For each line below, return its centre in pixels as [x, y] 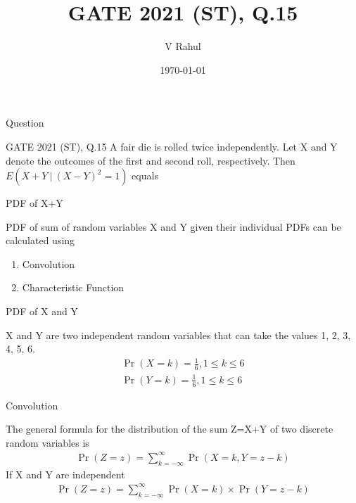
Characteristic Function [73, 287]
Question [25, 123]
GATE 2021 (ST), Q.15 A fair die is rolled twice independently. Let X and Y [172, 146]
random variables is [47, 442]
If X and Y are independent [65, 474]
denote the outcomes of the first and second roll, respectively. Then [151, 160]
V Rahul [183, 46]
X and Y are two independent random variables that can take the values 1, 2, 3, [178, 335]
